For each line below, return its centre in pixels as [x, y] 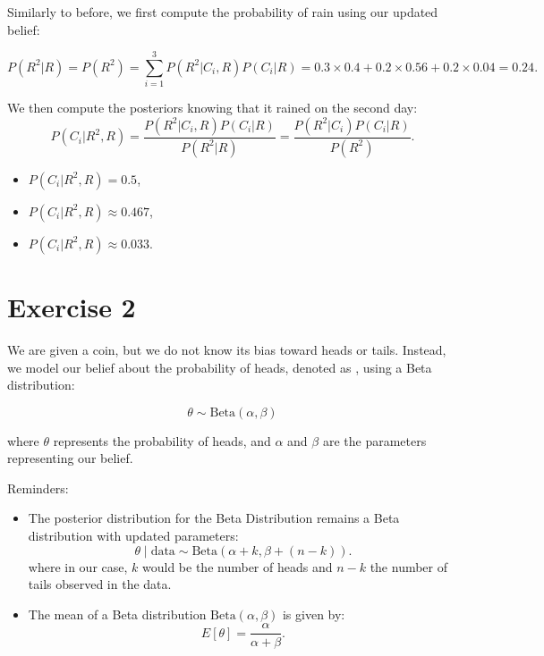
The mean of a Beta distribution [117, 614]
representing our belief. [70, 458]
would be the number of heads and [238, 566]
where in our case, [78, 566]
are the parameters [374, 440]
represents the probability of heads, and [162, 440]
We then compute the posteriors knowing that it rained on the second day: [212, 108]
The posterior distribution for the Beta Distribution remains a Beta [214, 518]
